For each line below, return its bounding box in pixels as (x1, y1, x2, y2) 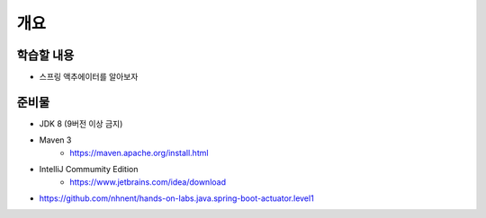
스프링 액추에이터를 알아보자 (39, 72, 139, 83)
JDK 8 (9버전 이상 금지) (39, 118, 123, 129)
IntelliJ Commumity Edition (39, 164, 139, 175)
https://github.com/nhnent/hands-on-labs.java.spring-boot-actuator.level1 (39, 193, 314, 204)
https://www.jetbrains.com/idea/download (69, 176, 227, 187)
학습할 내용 (16, 48, 75, 63)
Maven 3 (39, 135, 72, 145)
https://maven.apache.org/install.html (69, 147, 209, 158)
